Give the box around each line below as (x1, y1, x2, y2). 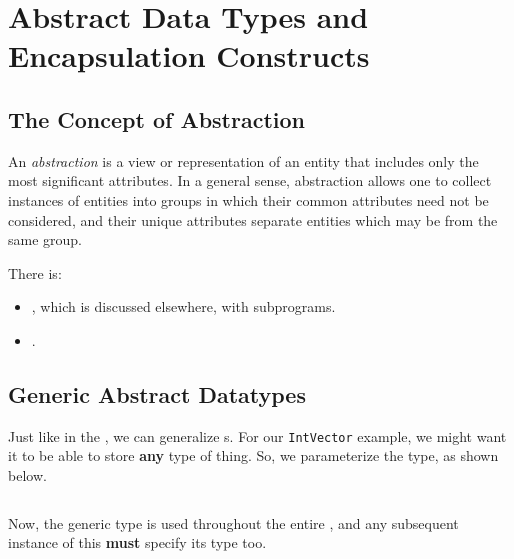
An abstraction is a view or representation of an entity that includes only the (8, 150, 479, 171)
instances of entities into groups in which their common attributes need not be (8, 189, 489, 210)
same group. (8, 229, 83, 250)
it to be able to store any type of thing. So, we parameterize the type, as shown (8, 445, 499, 466)
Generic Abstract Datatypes (8, 378, 306, 409)
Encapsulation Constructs (8, 35, 370, 76)
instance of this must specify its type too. (8, 532, 267, 553)
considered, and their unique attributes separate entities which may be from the (8, 209, 498, 230)
